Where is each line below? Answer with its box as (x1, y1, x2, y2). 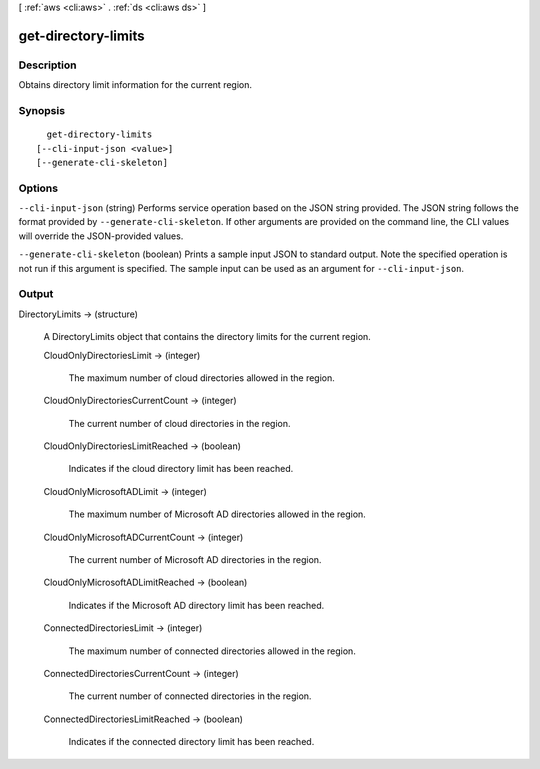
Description (18, 58, 77, 72)
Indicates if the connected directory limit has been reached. (68, 736, 315, 748)
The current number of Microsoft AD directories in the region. (68, 554, 322, 566)
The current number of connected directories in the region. (68, 690, 312, 702)
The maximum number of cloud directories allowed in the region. (68, 371, 335, 384)
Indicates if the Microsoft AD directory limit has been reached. (68, 599, 325, 611)
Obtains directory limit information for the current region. (18, 79, 253, 91)
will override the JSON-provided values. (18, 230, 184, 242)
